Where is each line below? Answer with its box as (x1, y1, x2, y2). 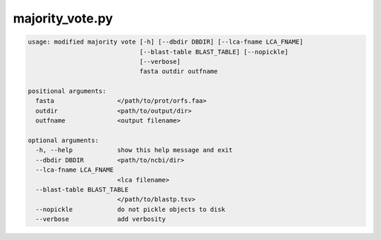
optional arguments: (28, 137, 99, 144)
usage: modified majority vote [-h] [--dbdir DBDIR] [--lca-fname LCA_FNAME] (28, 38, 303, 46)
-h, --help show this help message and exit (35, 146, 233, 154)
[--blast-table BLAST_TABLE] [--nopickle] (139, 48, 289, 56)
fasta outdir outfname (139, 68, 218, 75)
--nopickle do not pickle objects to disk (35, 205, 226, 213)
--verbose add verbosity (35, 215, 166, 223)
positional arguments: (28, 87, 107, 95)
